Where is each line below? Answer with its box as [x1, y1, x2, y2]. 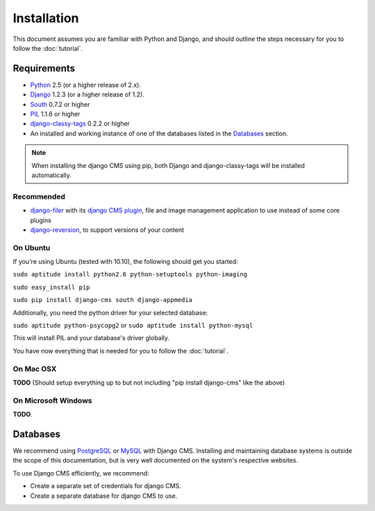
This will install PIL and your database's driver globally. [12, 334, 170, 342]
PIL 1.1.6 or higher [30, 110, 81, 118]
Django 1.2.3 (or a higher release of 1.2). [30, 90, 145, 99]
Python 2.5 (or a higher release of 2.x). [30, 81, 142, 89]
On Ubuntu [12, 243, 51, 253]
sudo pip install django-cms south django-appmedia [12, 296, 193, 304]
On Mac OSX [12, 364, 57, 374]
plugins [30, 216, 51, 224]
